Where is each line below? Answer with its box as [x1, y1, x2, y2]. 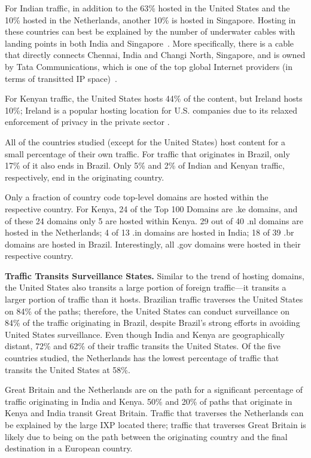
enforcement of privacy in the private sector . [5, 115, 170, 128]
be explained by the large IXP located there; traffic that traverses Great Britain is [5, 419, 306, 430]
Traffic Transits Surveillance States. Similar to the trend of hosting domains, [5, 269, 304, 282]
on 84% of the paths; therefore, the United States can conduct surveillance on [5, 304, 289, 317]
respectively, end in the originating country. [5, 170, 164, 183]
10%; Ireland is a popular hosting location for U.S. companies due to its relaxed [5, 103, 297, 116]
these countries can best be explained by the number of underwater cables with [5, 25, 295, 38]
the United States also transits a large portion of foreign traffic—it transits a [5, 281, 286, 294]
